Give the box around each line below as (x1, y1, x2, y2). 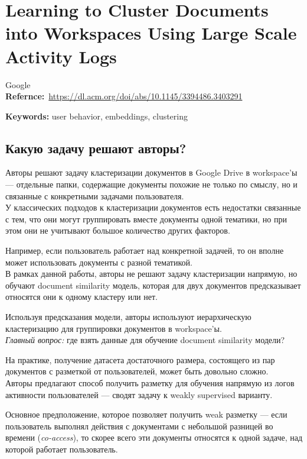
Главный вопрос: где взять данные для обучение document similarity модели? (5, 334, 285, 346)
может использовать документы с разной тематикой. (5, 256, 192, 268)
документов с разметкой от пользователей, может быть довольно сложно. (5, 365, 269, 377)
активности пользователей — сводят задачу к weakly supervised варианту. (5, 388, 273, 400)
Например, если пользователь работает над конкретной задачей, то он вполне (5, 244, 284, 257)
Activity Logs (5, 44, 117, 68)
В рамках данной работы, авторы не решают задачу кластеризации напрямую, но (5, 267, 298, 280)
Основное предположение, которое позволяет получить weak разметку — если (5, 408, 288, 421)
